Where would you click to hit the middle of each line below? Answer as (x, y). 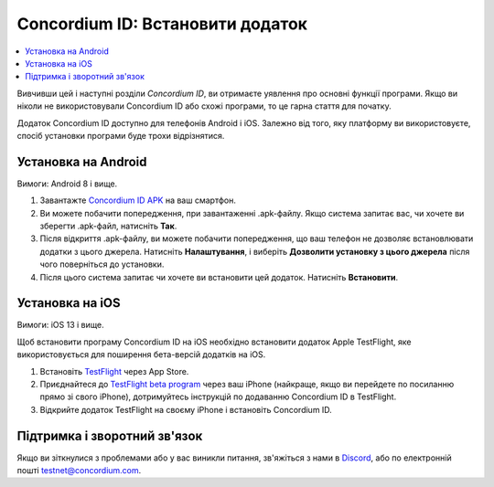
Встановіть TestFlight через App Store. (114, 371)
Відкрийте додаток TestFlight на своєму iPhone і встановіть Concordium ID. (186, 409)
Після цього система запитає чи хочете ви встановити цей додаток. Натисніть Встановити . (219, 277)
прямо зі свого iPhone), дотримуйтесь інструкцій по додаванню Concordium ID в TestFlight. (218, 397)
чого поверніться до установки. (102, 264)
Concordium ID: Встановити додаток (162, 24)
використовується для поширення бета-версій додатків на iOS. (141, 355)
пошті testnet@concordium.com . (79, 471)
